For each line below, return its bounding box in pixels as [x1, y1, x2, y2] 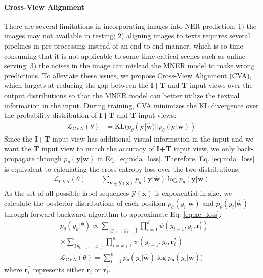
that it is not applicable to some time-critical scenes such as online [39, 50, 245, 61]
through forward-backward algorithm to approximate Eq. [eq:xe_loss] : [4, 208, 222, 219]
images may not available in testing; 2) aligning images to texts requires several [4, 30, 250, 41]
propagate [4, 153, 35, 163]
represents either [33, 264, 84, 274]
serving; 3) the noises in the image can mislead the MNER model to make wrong [4, 60, 255, 71]
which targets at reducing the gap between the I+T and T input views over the [4, 80, 253, 90]
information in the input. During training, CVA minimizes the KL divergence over [4, 100, 259, 110]
